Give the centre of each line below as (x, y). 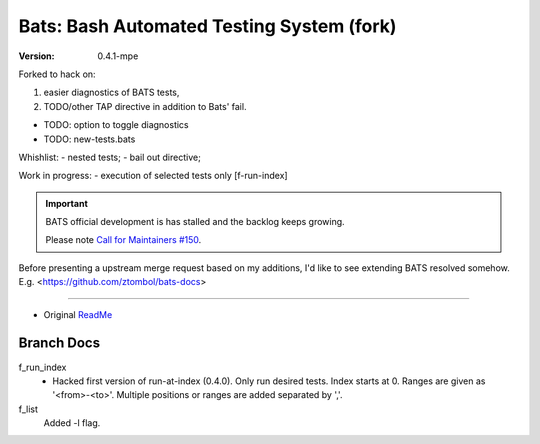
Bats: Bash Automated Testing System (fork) (207, 26)
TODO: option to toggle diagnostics (116, 125)
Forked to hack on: (57, 74)
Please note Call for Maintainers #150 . (123, 240)
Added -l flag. (72, 423)
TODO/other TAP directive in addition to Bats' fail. (145, 106)
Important (67, 203)
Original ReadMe (78, 314)
